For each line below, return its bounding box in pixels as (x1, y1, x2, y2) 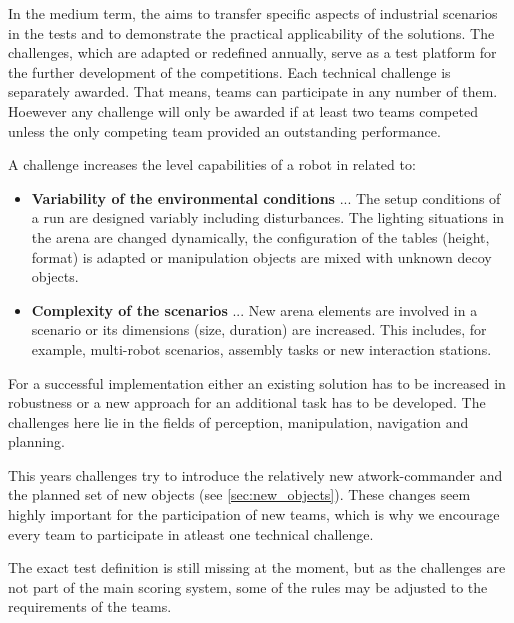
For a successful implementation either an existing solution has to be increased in (8, 372, 506, 393)
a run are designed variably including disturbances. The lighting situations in (31, 207, 505, 228)
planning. (8, 431, 65, 452)
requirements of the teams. (8, 596, 172, 617)
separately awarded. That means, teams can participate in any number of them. (8, 81, 498, 102)
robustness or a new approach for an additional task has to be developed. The (8, 392, 486, 413)
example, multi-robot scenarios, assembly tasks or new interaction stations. (31, 338, 492, 359)
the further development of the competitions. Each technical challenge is (8, 61, 451, 82)
